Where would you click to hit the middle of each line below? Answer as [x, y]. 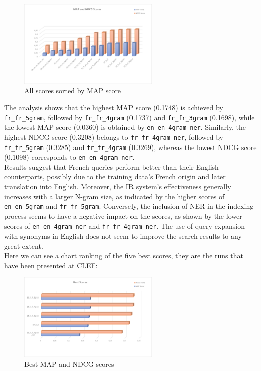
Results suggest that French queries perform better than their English [111, 166]
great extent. [24, 245]
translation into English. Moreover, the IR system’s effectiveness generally [118, 186]
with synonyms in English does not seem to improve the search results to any [123, 236]
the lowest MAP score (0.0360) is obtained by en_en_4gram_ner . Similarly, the [125, 127]
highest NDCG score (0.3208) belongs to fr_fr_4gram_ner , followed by [114, 137]
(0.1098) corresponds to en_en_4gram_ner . [69, 157]
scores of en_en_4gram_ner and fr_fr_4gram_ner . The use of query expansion [124, 226]
